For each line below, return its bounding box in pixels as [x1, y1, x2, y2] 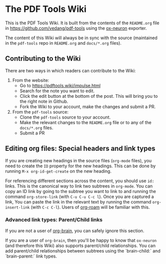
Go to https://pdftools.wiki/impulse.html [19, 82, 101, 88]
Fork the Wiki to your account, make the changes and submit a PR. [19, 103, 156, 110]
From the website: [12, 77, 50, 83]
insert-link [5, 205, 30, 210]
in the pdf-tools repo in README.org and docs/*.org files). [5, 40, 122, 46]
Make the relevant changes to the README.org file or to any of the [19, 119, 152, 125]
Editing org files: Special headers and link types [5, 144, 156, 153]
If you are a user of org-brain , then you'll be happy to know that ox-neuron [5, 237, 157, 243]
